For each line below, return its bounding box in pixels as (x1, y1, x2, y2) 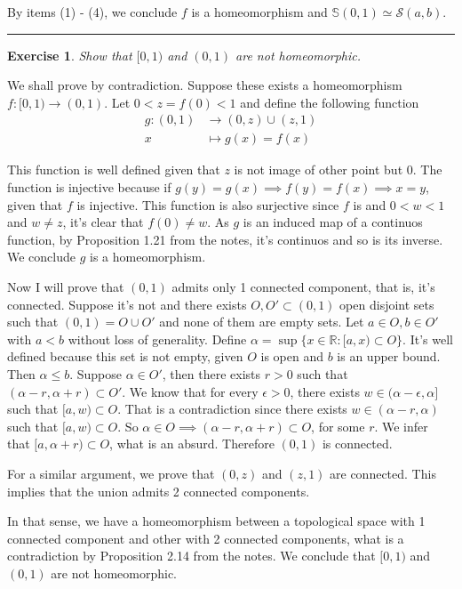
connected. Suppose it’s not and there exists (7, 294, 247, 313)
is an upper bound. (337, 347, 441, 366)
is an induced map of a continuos (243, 213, 423, 231)
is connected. (322, 434, 393, 453)
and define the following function (240, 93, 419, 111)
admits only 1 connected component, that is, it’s (171, 278, 435, 295)
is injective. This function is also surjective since (76, 195, 339, 214)
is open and (260, 347, 323, 366)
